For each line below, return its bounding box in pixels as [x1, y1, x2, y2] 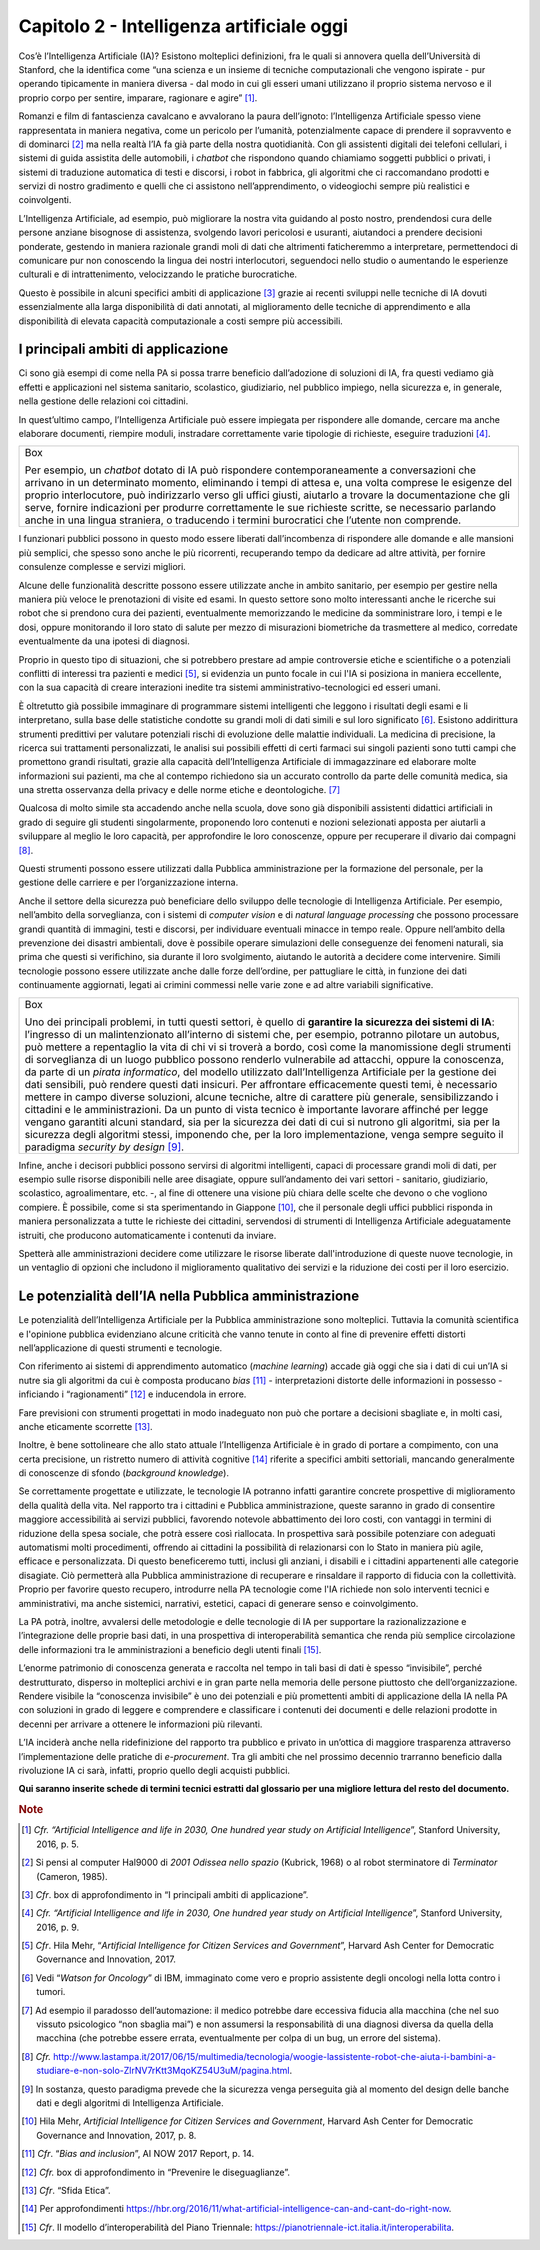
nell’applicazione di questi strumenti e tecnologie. [18, 1341, 223, 1354]
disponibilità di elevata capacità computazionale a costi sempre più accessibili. [18, 315, 344, 327]
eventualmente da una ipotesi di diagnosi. [18, 635, 190, 647]
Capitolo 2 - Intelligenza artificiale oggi [18, 15, 349, 37]
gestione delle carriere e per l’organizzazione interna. [18, 876, 239, 889]
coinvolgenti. [18, 194, 72, 206]
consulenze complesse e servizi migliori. [18, 561, 187, 573]
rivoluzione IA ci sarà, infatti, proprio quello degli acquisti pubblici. [18, 1764, 290, 1776]
